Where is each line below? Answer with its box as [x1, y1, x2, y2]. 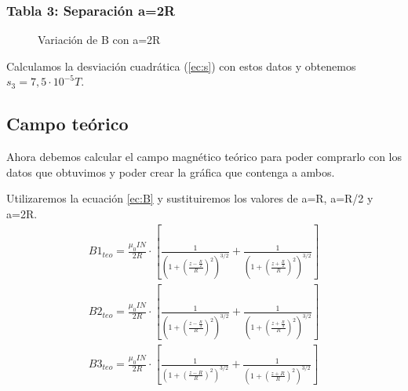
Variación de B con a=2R [38, 31, 161, 48]
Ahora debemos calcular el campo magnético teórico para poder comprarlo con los [6, 148, 403, 165]
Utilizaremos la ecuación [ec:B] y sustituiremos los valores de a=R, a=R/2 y [6, 190, 373, 206]
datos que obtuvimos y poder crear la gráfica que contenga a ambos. [6, 163, 335, 180]
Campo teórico [6, 111, 129, 136]
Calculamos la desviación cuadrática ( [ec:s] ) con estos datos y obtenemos [6, 57, 356, 74]
